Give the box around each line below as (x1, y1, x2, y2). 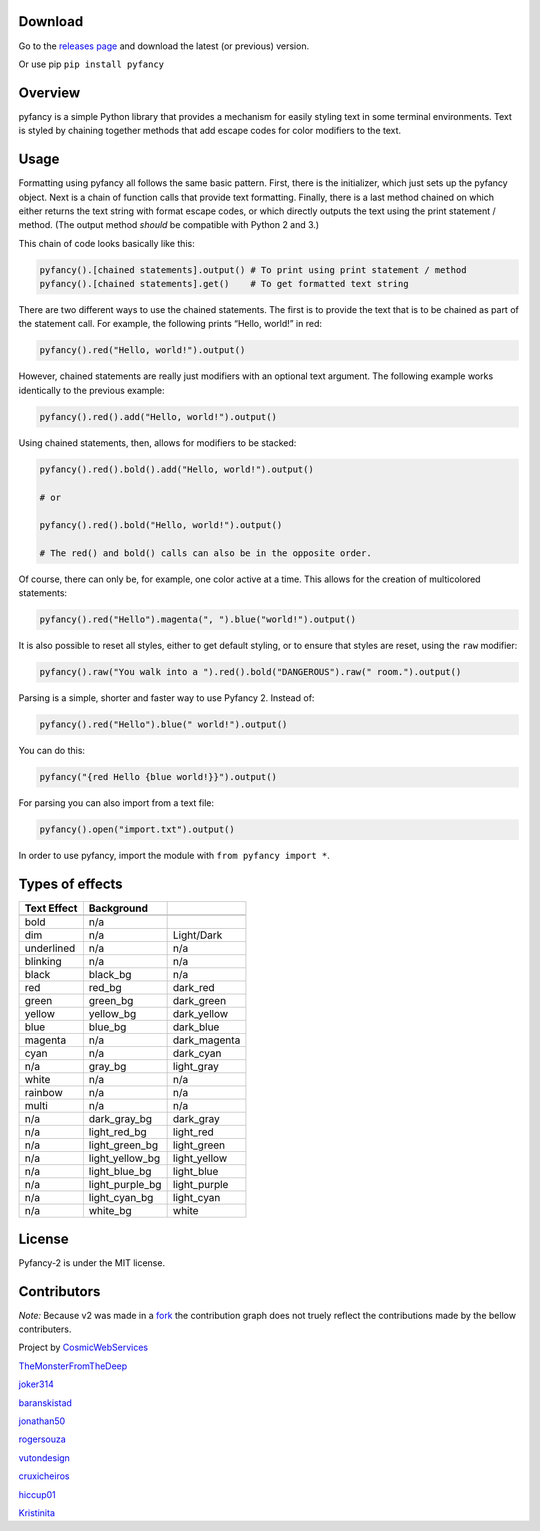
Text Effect (24, 901, 78, 915)
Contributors (18, 1283, 101, 1300)
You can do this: (18, 745, 85, 757)
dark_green (172, 994, 227, 1008)
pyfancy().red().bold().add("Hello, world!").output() (39, 463, 314, 475)
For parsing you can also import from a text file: (18, 797, 215, 809)
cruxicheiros (18, 1470, 70, 1482)
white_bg (88, 1204, 132, 1218)
